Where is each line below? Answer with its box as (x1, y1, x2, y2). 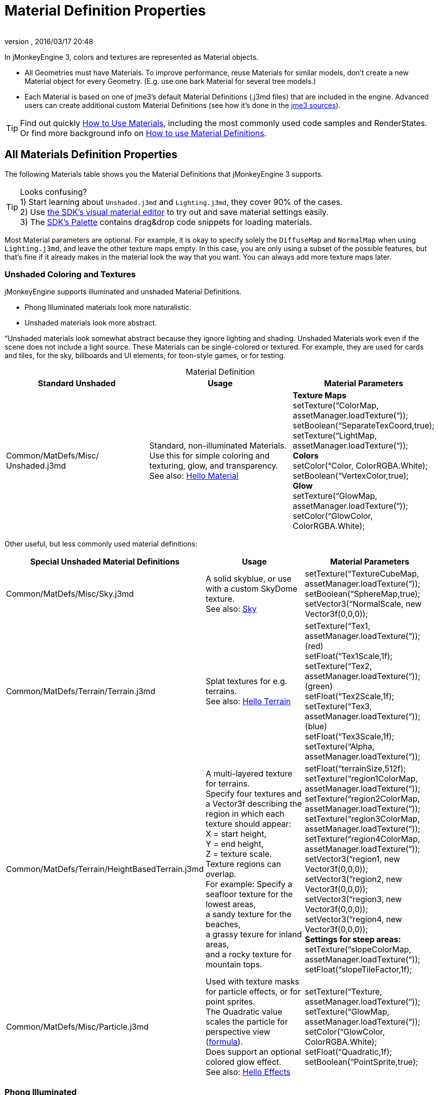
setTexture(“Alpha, (305, 741, 375, 752)
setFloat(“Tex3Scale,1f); (305, 731, 394, 742)
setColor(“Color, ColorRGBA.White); (293, 461, 428, 471)
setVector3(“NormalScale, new (305, 599, 422, 609)
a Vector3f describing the (206, 799, 302, 809)
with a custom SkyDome (206, 584, 298, 594)
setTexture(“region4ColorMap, (305, 834, 420, 844)
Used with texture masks (206, 976, 300, 987)
